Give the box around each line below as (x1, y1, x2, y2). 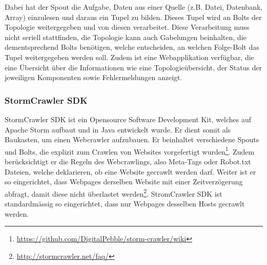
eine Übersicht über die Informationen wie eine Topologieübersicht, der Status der (5, 62, 262, 72)
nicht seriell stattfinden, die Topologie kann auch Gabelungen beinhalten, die (5, 31, 247, 42)
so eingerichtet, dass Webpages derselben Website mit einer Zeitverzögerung (5, 176, 243, 187)
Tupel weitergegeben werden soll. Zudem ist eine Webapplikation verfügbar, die (5, 51, 254, 62)
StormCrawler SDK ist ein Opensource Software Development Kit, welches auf (5, 113, 252, 124)
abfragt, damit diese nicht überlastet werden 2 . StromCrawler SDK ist (5, 186, 222, 199)
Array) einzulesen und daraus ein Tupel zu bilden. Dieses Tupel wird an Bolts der (5, 11, 262, 22)
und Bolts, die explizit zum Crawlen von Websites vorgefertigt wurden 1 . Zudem (5, 144, 255, 157)
